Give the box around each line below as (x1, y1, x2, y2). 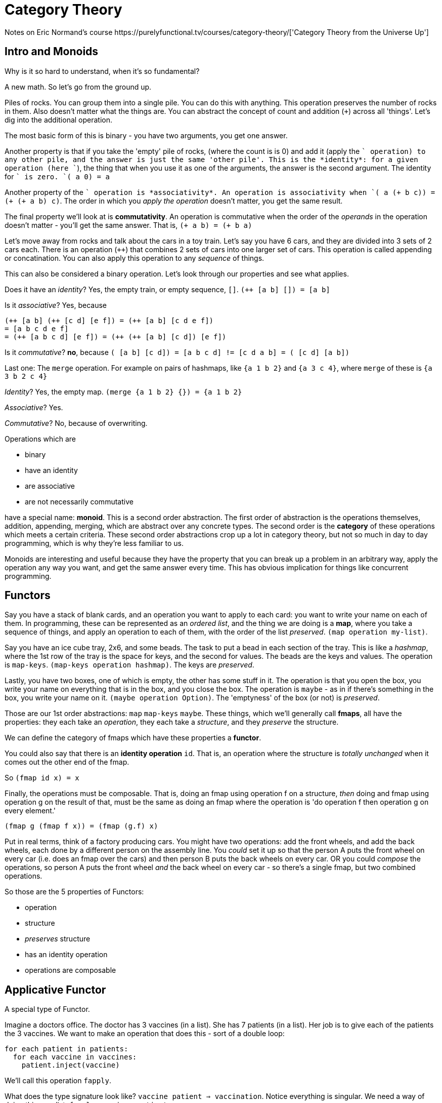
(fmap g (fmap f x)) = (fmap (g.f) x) (5, 822, 158, 831)
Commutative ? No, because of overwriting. (5, 418, 148, 427)
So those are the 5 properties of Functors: (5, 887, 144, 896)
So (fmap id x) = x (5, 773, 79, 782)
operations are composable (25, 966, 116, 975)
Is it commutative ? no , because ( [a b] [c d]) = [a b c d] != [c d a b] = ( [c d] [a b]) (5, 347, 349, 357)
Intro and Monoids (5, 45, 99, 58)
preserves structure (25, 934, 91, 943)
